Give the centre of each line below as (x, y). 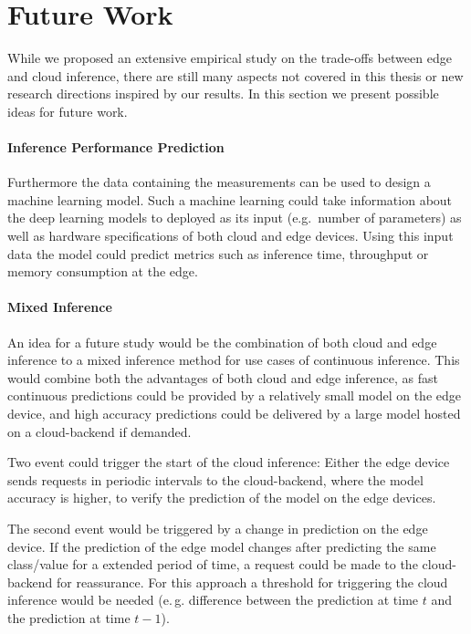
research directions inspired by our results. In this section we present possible (223, 94)
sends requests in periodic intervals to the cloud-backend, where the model (215, 479)
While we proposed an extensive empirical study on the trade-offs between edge (230, 58)
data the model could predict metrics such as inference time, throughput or (218, 253)
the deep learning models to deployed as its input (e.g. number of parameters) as (235, 218)
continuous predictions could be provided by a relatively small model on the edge (234, 395)
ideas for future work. (68, 111)
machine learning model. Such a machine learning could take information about (230, 199)
